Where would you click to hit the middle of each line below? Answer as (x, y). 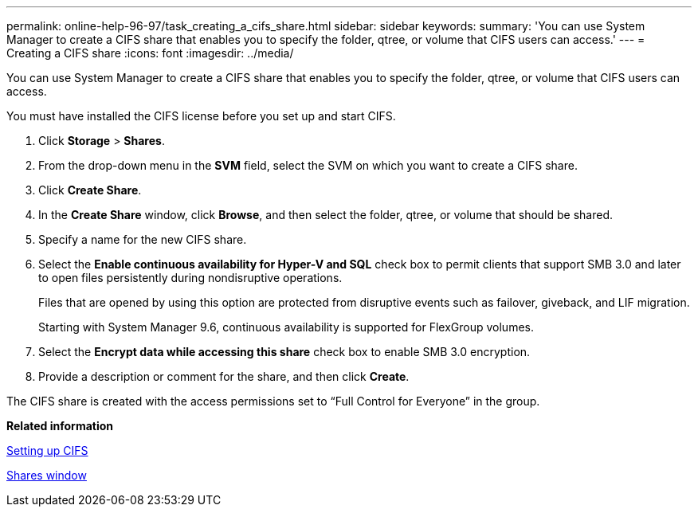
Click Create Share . (90, 190)
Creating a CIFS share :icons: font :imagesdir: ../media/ (150, 53)
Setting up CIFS (47, 450)
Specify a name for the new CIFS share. (143, 239)
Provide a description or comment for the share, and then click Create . (224, 376)
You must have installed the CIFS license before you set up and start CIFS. (201, 116)
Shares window (47, 475)
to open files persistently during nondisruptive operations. (190, 278)
